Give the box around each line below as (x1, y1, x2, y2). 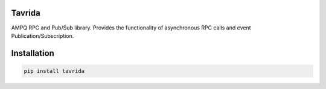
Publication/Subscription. (11, 32, 74, 39)
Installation (11, 48, 54, 58)
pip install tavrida (24, 67, 85, 75)
